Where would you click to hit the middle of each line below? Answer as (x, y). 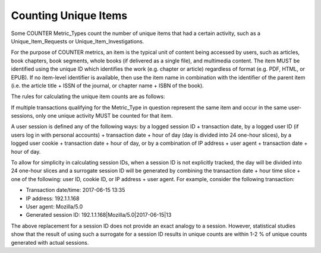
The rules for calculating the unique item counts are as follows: (88, 97)
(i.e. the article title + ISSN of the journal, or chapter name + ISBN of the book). (108, 86)
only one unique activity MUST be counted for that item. (104, 116)
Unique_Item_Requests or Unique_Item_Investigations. (78, 41)
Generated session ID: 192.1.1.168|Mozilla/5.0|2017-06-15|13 (99, 215)
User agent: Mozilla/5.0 (54, 206)
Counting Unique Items (69, 15)
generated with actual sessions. (50, 242)
